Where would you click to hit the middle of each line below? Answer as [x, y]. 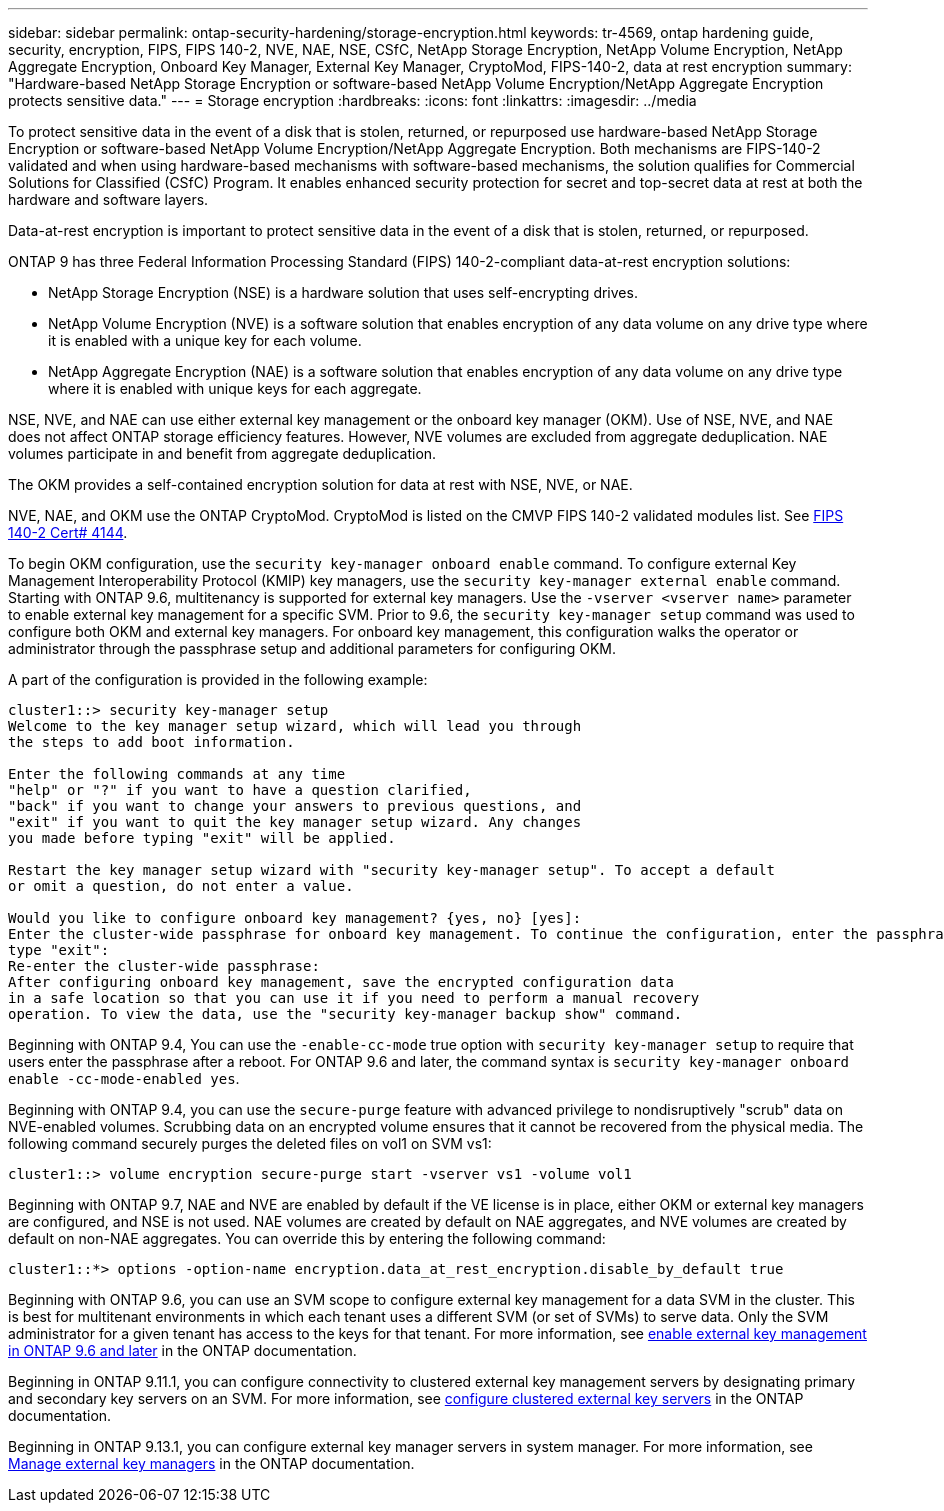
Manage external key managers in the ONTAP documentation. [211, 1463]
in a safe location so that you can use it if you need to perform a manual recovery [354, 998]
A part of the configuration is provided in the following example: [218, 679]
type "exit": [59, 950]
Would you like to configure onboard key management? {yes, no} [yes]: [295, 918]
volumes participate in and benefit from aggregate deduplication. [222, 453]
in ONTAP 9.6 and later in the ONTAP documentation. [182, 1350]
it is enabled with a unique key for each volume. [205, 340]
